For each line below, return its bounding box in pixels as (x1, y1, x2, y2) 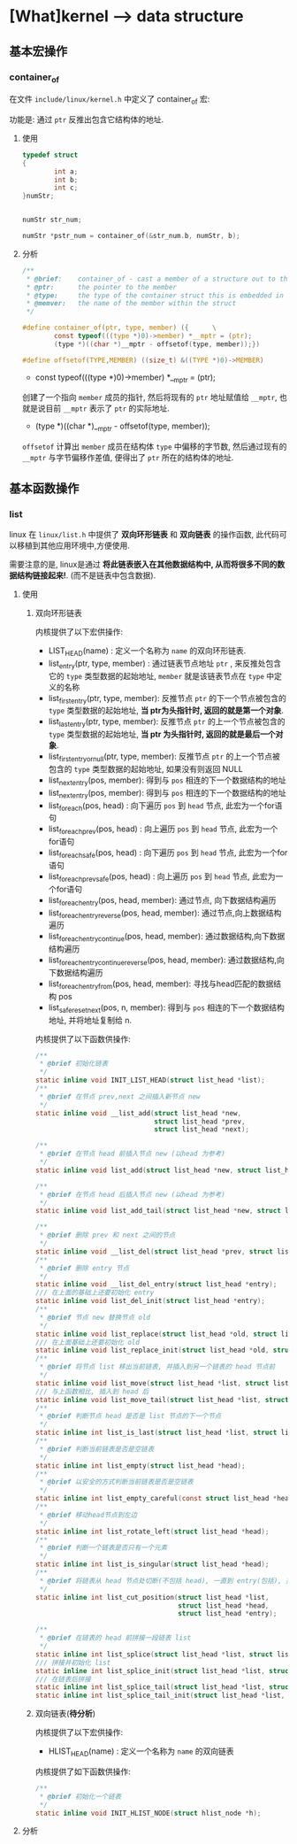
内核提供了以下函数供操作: (34, 1033, 131, 1044)
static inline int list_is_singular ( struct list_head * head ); (34, 1560, 270, 1569)
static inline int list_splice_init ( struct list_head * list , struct (34, 1666, 293, 1675)
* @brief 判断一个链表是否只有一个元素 (39, 1543, 168, 1553)
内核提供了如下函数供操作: (34, 1766, 131, 1777)
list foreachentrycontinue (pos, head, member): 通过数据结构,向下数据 (48, 931, 286, 944)
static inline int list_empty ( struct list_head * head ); (34, 1461, 246, 1470)
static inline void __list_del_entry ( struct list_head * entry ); (34, 1280, 278, 1289)
